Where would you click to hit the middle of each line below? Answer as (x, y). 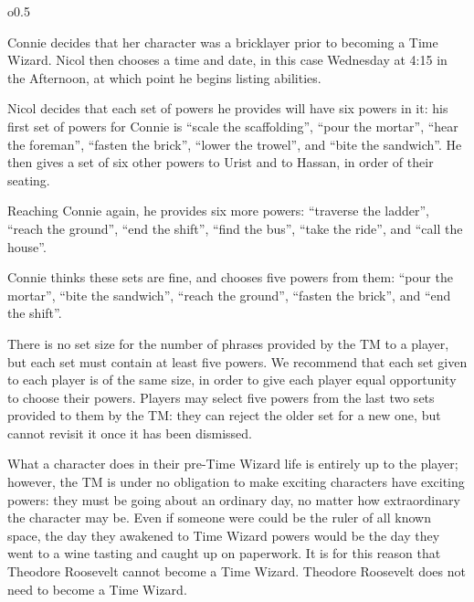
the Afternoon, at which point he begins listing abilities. (164, 77)
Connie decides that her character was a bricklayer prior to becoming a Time (223, 42)
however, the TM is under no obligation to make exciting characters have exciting (236, 482)
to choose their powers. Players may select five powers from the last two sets (221, 397)
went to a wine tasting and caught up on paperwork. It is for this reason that (224, 553)
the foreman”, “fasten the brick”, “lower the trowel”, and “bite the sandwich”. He (235, 144)
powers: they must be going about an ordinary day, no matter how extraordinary (234, 499)
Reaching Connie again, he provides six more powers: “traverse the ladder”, (218, 211)
